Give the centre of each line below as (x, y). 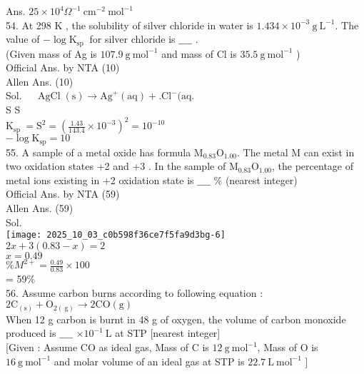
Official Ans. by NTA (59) (63, 194)
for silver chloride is (132, 39)
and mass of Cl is (199, 53)
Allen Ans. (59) (40, 207)
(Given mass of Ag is (51, 53)
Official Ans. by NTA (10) (63, 67)
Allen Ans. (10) (40, 81)
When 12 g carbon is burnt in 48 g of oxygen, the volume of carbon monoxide (176, 319)
